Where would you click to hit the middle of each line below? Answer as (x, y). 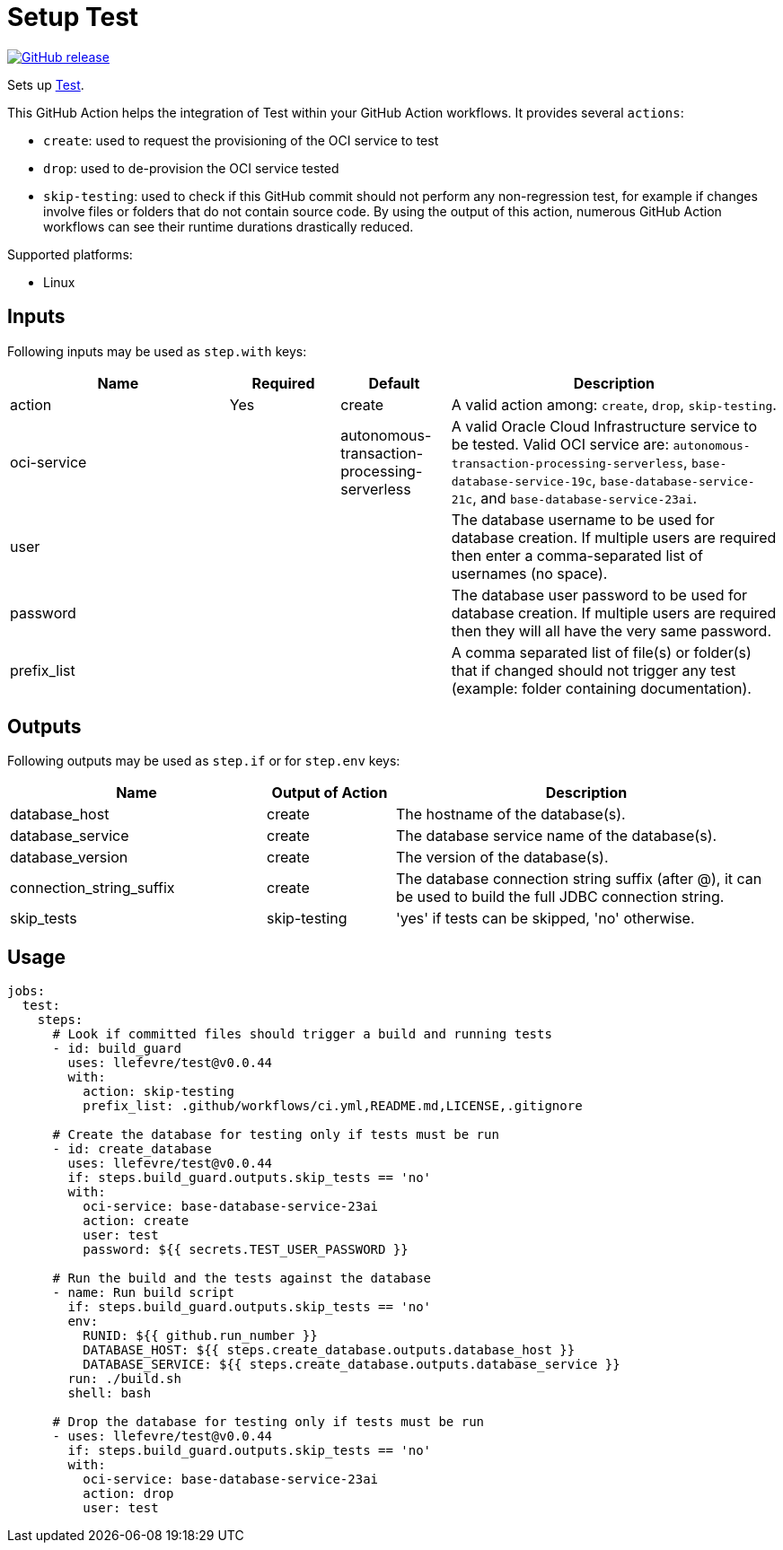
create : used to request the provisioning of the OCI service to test (241, 140)
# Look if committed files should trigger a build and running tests (302, 1034)
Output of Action (330, 793)
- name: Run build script (143, 1293)
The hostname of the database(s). (510, 814)
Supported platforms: (70, 254)
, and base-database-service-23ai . (585, 498)
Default (394, 383)
